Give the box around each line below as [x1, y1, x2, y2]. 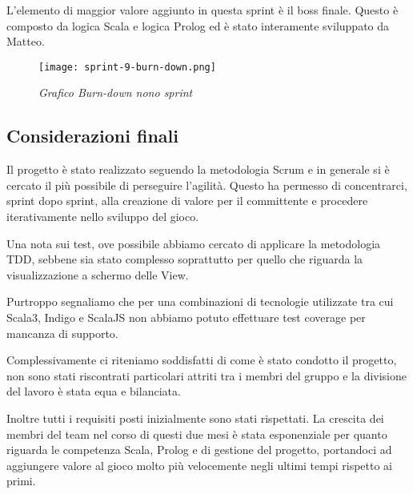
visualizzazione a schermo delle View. [6, 266, 189, 283]
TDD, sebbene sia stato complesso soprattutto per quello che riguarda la [6, 251, 363, 267]
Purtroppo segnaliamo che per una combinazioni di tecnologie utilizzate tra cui [6, 293, 394, 310]
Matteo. [6, 33, 45, 50]
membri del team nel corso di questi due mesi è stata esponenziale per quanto [6, 425, 387, 442]
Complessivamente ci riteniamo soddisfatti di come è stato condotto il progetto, [6, 351, 397, 368]
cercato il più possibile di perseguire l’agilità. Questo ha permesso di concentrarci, [6, 176, 407, 193]
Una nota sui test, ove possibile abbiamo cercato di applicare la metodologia [6, 235, 381, 251]
